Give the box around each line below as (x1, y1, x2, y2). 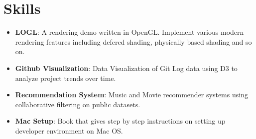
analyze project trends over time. (15, 72, 116, 83)
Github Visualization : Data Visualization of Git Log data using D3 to (15, 63, 238, 73)
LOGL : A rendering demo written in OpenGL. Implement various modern (15, 27, 244, 37)
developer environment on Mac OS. (15, 125, 123, 136)
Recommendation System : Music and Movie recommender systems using (15, 89, 248, 100)
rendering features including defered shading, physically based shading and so (15, 36, 252, 47)
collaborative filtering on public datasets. (15, 99, 140, 109)
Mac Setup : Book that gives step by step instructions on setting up (15, 116, 226, 126)
